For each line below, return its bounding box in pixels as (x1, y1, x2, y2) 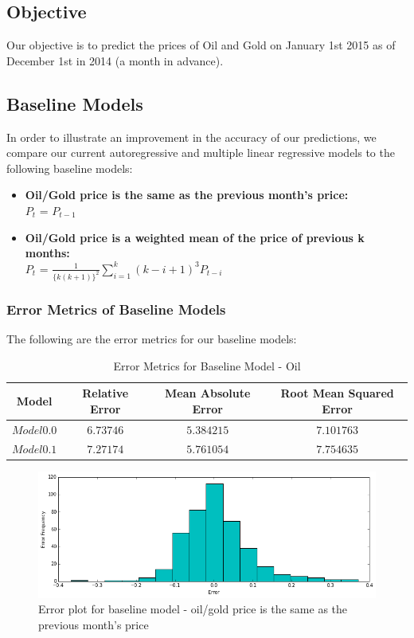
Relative (82, 385, 129, 401)
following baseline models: (6, 159, 133, 176)
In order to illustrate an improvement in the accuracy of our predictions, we (6, 128, 377, 145)
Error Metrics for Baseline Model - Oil (113, 357, 301, 374)
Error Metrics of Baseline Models (6, 299, 226, 319)
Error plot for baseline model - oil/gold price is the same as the (38, 601, 348, 617)
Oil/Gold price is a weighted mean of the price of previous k (25, 229, 365, 245)
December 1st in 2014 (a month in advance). (6, 52, 224, 68)
